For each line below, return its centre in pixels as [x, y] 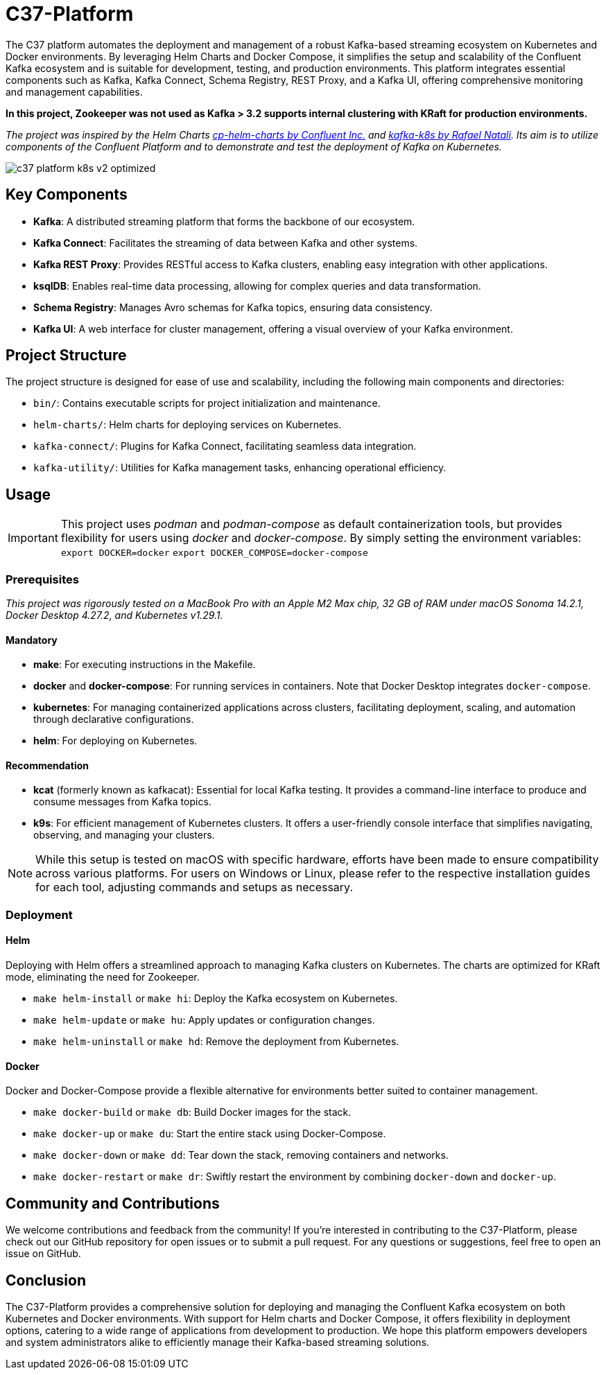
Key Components [67, 195]
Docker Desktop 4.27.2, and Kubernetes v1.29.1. [114, 615]
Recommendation [47, 765]
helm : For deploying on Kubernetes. [115, 741]
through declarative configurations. [114, 719]
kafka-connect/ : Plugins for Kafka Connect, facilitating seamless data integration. [225, 446]
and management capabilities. [74, 91]
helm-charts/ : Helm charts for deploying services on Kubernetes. [188, 425]
